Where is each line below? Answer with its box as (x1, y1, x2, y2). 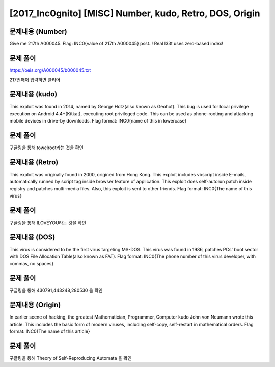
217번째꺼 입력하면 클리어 (9, 77, 61, 83)
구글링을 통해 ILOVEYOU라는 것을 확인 (9, 219, 87, 226)
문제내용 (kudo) (9, 90, 58, 99)
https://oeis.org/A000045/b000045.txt (9, 67, 91, 74)
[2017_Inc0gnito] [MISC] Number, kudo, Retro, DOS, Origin (9, 8, 261, 19)
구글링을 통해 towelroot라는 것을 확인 (9, 144, 84, 151)
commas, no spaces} (9, 260, 54, 266)
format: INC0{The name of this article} (9, 328, 90, 334)
